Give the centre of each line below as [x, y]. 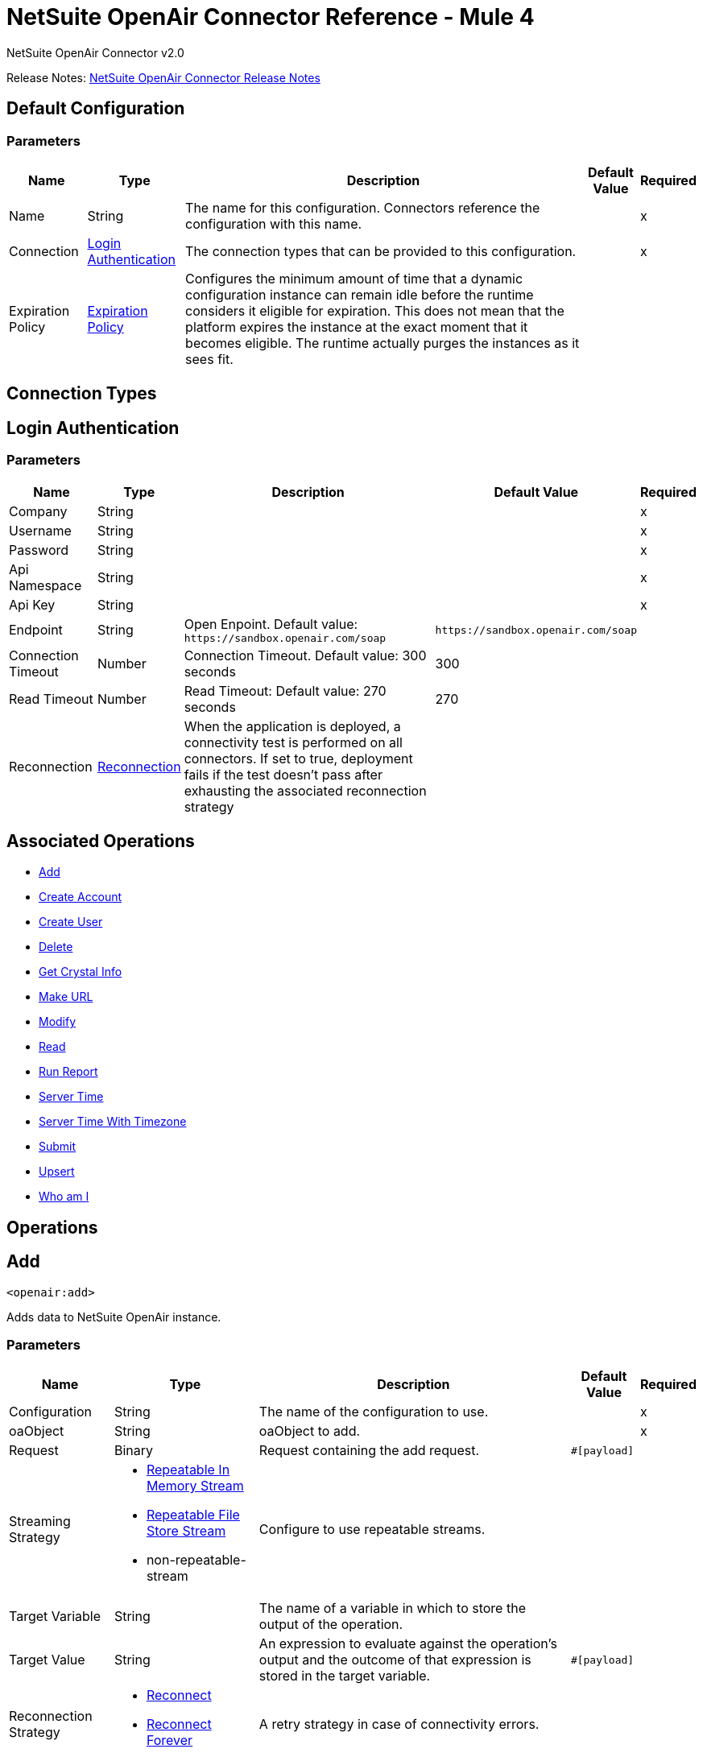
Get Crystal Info [81, 972]
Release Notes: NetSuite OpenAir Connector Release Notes [163, 77]
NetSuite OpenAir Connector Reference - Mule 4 [271, 17]
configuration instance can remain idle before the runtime [360, 294]
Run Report [68, 1072]
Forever [170, 1741]
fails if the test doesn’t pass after [283, 774]
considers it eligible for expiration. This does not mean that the [375, 310]
